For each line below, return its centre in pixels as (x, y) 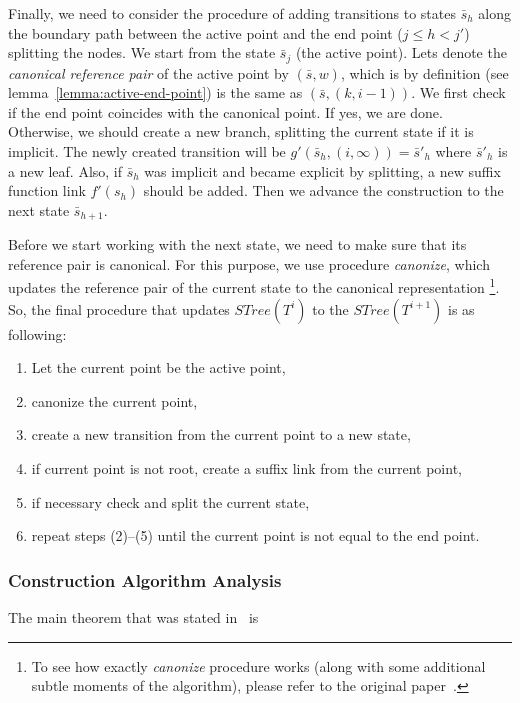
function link (47, 190)
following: (37, 333)
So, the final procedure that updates (119, 308)
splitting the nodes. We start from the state (142, 52)
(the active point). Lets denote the (401, 52)
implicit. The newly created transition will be (147, 151)
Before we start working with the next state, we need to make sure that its (237, 244)
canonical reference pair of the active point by (148, 72)
